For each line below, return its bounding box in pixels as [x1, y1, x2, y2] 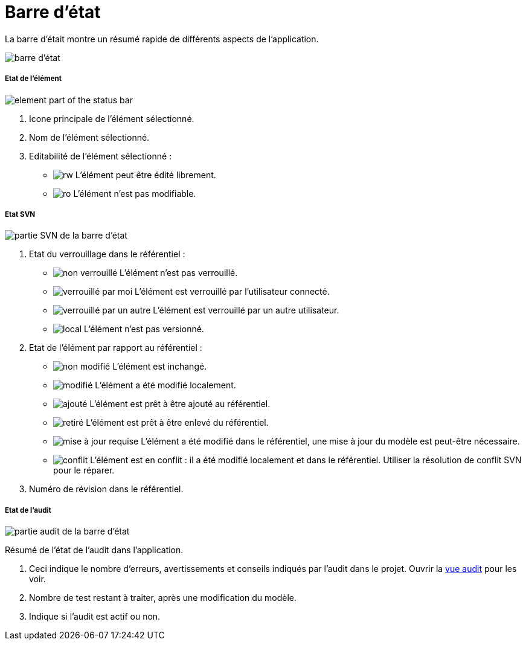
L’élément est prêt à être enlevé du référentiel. [86, 417, 269, 428]
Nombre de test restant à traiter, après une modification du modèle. [29, 592, 297, 603]
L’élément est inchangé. [112, 361, 207, 372]
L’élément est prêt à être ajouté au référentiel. [89, 399, 271, 409]
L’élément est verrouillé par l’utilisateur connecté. [135, 286, 330, 297]
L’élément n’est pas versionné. [84, 324, 204, 335]
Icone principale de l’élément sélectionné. [29, 113, 194, 124]
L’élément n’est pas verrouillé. [120, 268, 238, 278]
